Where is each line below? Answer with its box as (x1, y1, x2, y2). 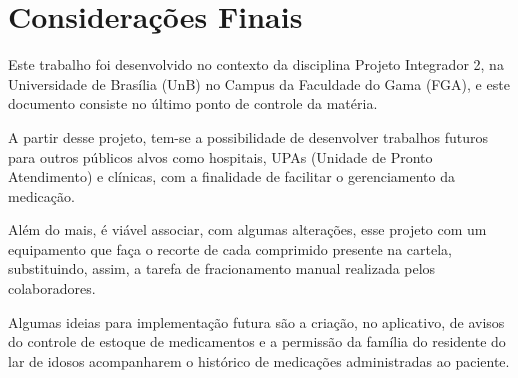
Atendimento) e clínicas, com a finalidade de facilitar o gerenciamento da (8, 166, 455, 187)
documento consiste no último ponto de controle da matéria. (8, 93, 378, 114)
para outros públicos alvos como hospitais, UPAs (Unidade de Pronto (8, 146, 433, 167)
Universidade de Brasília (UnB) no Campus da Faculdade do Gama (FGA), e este (8, 73, 510, 94)
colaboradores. (8, 278, 96, 299)
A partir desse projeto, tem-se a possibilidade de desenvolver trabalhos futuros (8, 126, 488, 147)
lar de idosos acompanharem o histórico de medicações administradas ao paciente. (8, 350, 510, 371)
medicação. (8, 185, 75, 206)
